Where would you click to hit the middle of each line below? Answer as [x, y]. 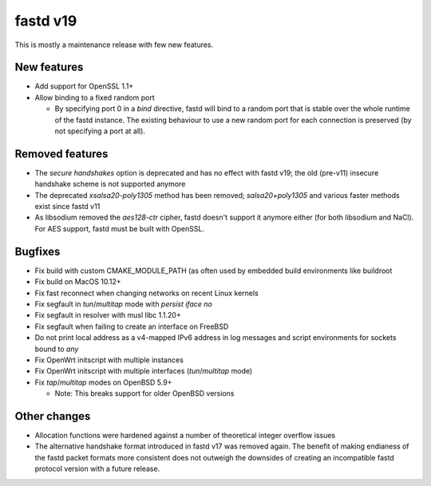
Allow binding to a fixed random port [95, 97]
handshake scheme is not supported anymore [110, 184]
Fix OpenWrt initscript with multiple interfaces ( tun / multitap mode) [144, 371]
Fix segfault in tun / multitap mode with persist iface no [124, 304]
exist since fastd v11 [67, 207]
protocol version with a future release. [97, 469]
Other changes [53, 416]
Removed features [61, 154]
